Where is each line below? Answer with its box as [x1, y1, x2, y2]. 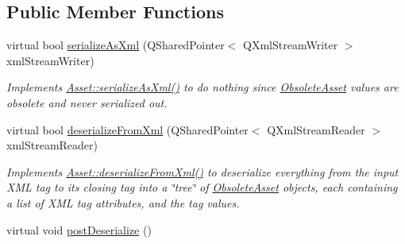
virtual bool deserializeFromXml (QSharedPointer [6, 121, 249, 137]
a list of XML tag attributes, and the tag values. [6, 194, 240, 211]
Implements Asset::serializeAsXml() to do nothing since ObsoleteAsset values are [6, 79, 399, 95]
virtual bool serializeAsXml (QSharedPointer [6, 37, 225, 53]
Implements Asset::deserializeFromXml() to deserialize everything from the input [6, 163, 399, 180]
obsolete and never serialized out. [6, 94, 168, 110]
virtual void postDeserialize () [6, 221, 152, 238]
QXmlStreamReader [267, 121, 365, 137]
